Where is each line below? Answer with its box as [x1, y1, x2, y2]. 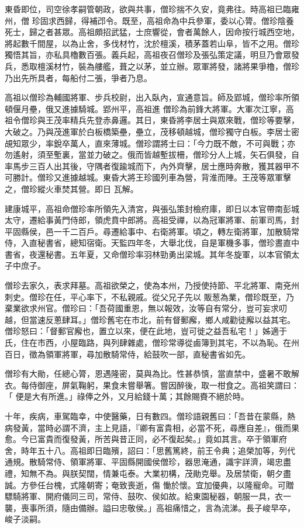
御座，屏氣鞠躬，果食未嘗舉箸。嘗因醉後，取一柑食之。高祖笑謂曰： [37, 378, 299, 391]
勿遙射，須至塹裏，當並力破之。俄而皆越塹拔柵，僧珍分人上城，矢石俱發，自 [5, 148, 299, 161]
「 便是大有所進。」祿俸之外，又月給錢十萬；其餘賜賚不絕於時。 [5, 390, 249, 402]
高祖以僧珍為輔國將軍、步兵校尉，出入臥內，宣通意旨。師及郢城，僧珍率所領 [5, 91, 299, 103]
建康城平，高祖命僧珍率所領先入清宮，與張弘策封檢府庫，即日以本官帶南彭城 [5, 202, 299, 214]
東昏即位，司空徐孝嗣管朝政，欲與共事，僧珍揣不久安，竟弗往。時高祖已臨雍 [5, 3, 299, 15]
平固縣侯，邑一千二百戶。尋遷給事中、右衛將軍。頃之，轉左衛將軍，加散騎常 [5, 225, 299, 237]
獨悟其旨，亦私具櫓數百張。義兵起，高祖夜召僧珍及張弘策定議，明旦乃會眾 [5, 48, 291, 61]
